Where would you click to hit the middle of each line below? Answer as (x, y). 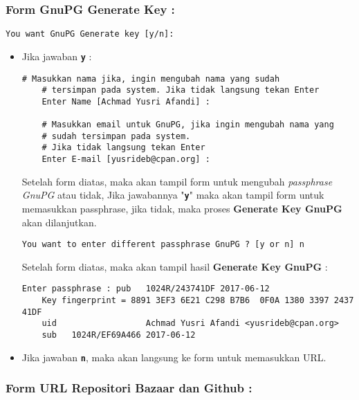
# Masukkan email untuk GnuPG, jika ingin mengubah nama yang (188, 125)
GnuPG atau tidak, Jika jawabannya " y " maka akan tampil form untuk (173, 195)
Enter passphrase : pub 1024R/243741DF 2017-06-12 (146, 289)
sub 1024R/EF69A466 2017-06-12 (119, 335)
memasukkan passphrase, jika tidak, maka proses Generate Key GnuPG (182, 209)
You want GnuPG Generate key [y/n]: (90, 34)
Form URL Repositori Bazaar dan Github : (129, 388)
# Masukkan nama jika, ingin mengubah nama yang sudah (151, 79)
